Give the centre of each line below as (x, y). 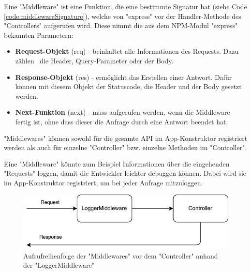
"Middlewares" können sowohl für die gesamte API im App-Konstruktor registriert (126, 138)
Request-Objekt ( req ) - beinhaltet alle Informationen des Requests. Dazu (127, 51)
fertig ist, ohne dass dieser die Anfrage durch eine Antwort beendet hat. (122, 121)
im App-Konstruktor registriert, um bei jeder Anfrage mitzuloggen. (103, 182)
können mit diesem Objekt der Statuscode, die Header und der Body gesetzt (128, 86)
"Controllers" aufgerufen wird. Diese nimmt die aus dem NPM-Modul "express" (121, 25)
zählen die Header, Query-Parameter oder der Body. (94, 60)
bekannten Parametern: (39, 35)
